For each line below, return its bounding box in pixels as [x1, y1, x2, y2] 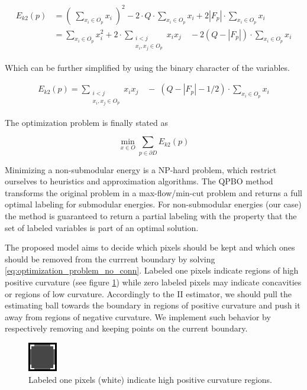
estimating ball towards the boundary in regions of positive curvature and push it [5, 299, 300, 311]
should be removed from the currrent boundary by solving [5, 252, 215, 265]
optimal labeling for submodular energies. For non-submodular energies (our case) [5, 198, 302, 210]
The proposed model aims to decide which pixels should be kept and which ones [5, 241, 295, 253]
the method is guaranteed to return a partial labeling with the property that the [5, 210, 297, 222]
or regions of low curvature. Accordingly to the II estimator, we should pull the [5, 287, 292, 300]
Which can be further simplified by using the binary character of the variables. [5, 61, 290, 73]
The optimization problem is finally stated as [5, 116, 168, 128]
